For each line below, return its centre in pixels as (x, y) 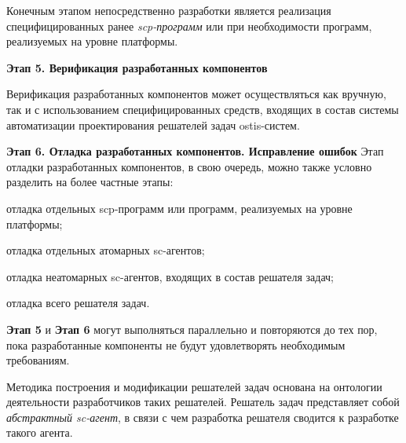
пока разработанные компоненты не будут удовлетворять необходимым (176, 344)
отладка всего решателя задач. (78, 303)
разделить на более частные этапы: (90, 182)
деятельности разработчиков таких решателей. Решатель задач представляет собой (203, 402)
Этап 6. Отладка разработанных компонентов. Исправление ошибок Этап (195, 151)
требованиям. (38, 360)
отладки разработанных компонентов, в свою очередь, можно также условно (189, 166)
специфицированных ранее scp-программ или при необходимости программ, (189, 26)
